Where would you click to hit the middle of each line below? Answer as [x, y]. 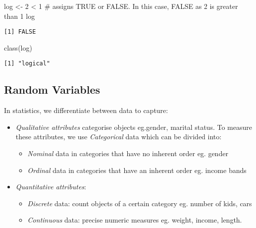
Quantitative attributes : [51, 187]
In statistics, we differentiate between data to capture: [86, 110]
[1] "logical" [27, 64]
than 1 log [20, 16]
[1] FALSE [20, 32]
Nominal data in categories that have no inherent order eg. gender [128, 153]
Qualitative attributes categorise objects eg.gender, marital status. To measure [134, 127]
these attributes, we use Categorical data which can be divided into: [119, 137]
